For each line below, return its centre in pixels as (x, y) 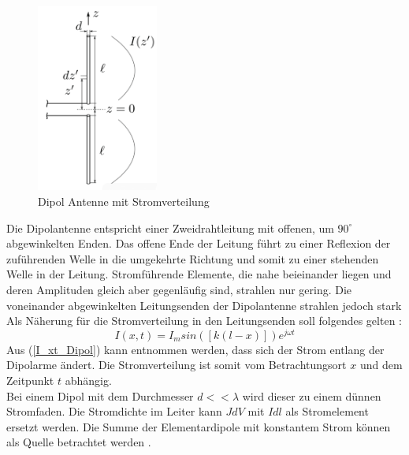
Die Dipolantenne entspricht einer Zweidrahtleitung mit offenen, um (170, 227)
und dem (381, 365)
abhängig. (88, 380)
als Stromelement (327, 411)
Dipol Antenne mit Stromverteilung (124, 201)
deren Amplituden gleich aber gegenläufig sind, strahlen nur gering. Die (179, 290)
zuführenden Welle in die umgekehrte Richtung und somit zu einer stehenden (193, 258)
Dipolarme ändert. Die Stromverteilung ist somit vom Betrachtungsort (177, 365)
